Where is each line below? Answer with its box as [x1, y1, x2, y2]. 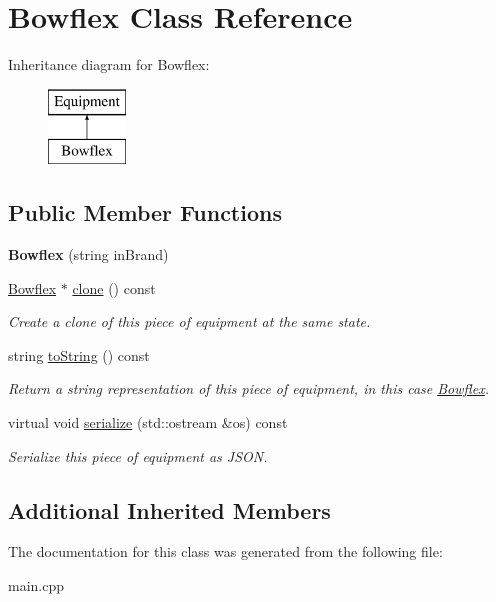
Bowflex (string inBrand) [8, 244, 169, 265]
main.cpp [8, 575, 65, 596]
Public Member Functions [8, 197, 282, 228]
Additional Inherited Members [8, 494, 331, 525]
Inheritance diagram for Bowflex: [8, 54, 210, 75]
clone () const [72, 277, 156, 298]
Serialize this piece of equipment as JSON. [8, 445, 268, 466]
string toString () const [8, 344, 150, 365]
